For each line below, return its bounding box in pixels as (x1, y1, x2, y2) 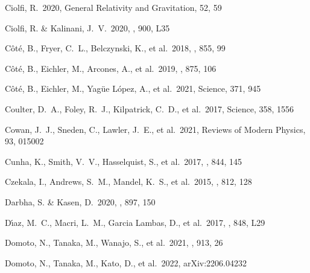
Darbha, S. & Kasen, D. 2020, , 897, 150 (5, 195, 156, 208)
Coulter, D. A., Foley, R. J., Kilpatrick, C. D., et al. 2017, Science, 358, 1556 (5, 102, 294, 115)
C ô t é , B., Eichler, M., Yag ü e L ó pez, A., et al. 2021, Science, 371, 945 (5, 82, 261, 95)
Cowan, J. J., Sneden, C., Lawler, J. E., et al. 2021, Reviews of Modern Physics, (5, 123, 306, 135)
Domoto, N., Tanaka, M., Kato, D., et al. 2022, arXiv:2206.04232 (5, 256, 247, 269)
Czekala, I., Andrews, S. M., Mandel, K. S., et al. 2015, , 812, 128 (5, 175, 252, 188)
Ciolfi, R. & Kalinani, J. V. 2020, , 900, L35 (5, 21, 170, 34)
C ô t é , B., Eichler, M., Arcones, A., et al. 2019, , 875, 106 (5, 62, 217, 74)
